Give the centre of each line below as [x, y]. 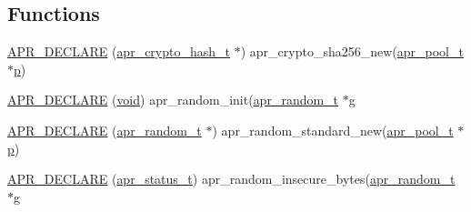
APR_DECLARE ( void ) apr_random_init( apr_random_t [173, 100]
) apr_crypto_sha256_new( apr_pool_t [352, 51]
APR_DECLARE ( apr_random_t [105, 130]
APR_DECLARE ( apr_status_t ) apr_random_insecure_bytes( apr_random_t [231, 179]
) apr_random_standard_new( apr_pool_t [333, 130]
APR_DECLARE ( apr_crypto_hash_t [119, 51]
